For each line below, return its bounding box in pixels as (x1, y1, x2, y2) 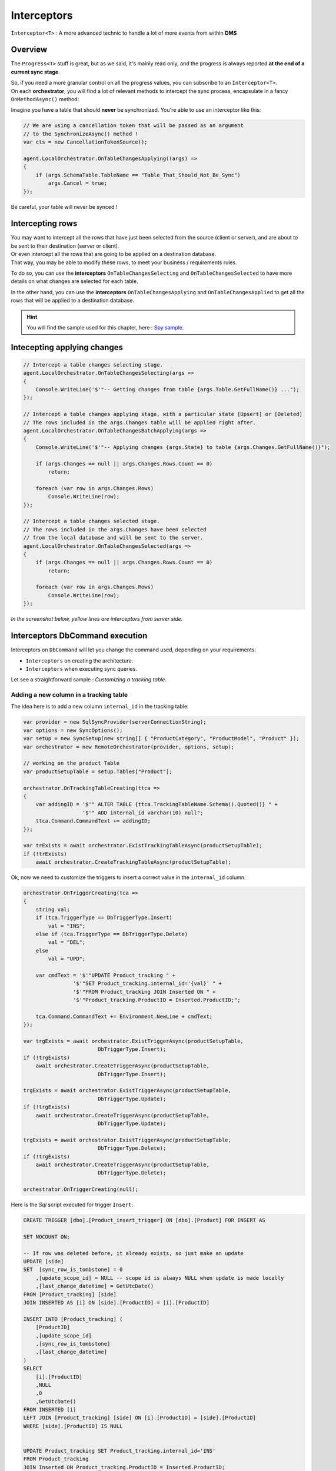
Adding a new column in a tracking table (11, 691, 128, 699)
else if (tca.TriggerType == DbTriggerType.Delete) (35, 931, 188, 937)
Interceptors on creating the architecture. (25, 657, 134, 664)
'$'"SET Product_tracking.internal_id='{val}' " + (72, 980, 222, 987)
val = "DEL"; (48, 939, 86, 946)
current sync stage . (11, 68, 60, 75)
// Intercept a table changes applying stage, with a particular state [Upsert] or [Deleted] (23, 411, 303, 418)
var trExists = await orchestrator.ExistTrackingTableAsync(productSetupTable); (23, 842, 262, 849)
